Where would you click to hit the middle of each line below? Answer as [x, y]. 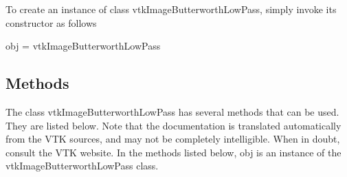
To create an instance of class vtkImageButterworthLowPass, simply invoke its [171, 9]
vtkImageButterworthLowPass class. [82, 166]
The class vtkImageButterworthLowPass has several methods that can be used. [172, 111]
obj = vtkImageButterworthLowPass [83, 46]
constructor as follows [51, 22]
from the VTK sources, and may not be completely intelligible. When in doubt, [173, 139]
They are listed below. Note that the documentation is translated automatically [173, 125]
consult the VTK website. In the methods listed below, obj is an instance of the [173, 152]
